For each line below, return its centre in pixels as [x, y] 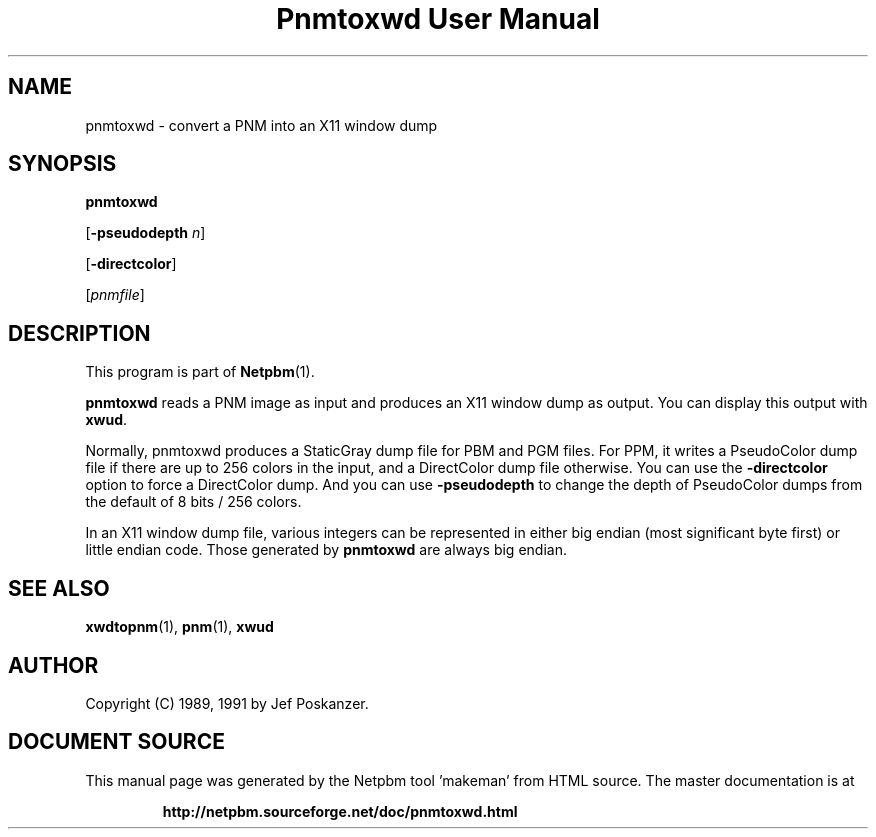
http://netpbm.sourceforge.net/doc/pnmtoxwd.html [340, 811]
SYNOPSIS [62, 164]
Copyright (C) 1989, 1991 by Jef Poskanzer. [227, 703]
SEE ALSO [59, 588]
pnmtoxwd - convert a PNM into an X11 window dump [261, 125]
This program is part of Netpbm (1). [200, 372]
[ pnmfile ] [115, 295]
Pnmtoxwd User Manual [438, 19]
